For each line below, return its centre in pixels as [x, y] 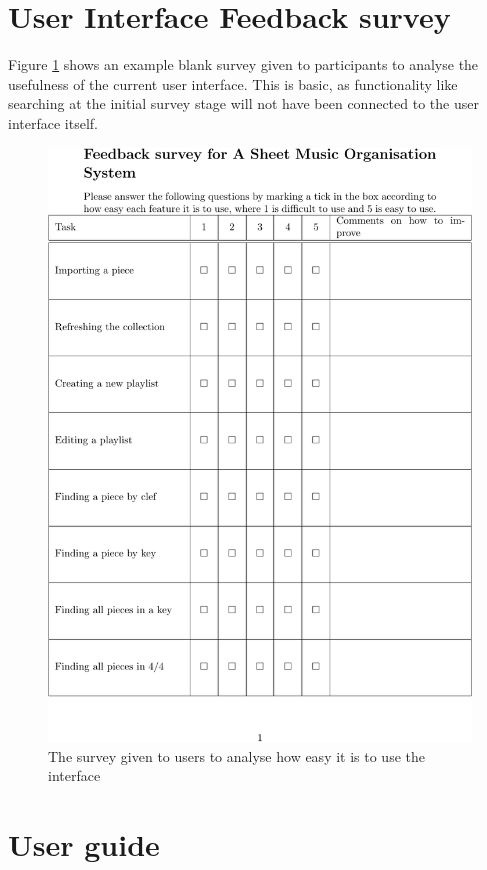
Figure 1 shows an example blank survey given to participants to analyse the [243, 64]
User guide [84, 844]
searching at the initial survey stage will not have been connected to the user [243, 103]
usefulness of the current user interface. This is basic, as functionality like [233, 83]
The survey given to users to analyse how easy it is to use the [236, 755]
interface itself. [53, 122]
